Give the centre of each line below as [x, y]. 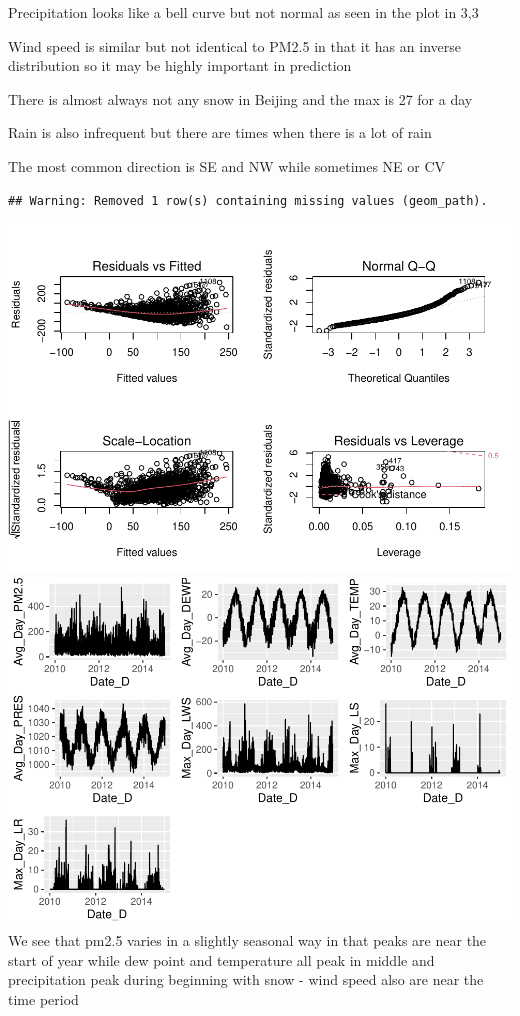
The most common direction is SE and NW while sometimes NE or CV [227, 165]
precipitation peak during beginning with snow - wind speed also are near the [246, 979]
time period [43, 998]
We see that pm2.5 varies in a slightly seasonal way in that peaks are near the [247, 940]
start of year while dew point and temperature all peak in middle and [221, 959]
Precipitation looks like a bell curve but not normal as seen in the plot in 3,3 [243, 12]
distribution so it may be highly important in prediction [180, 65]
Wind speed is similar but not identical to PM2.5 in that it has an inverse [234, 45]
